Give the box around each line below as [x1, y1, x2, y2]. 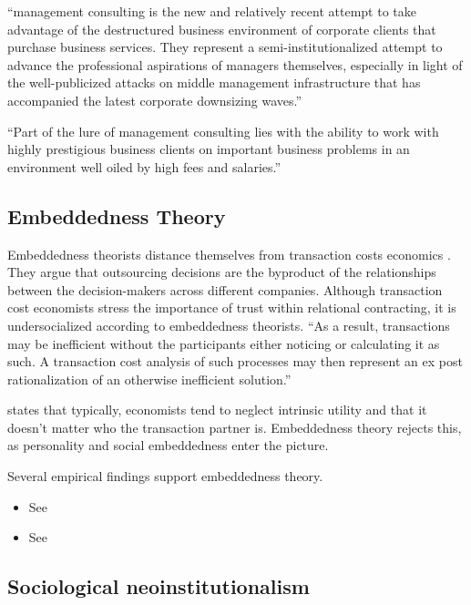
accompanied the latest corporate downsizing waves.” [7, 90, 302, 109]
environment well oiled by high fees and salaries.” [7, 157, 282, 176]
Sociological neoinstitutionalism [7, 572, 310, 600]
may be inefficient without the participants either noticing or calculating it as [7, 333, 440, 353]
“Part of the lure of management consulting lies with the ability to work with [7, 121, 439, 140]
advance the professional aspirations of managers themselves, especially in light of [7, 55, 463, 74]
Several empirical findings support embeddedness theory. [7, 467, 323, 486]
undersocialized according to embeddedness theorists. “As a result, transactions [7, 315, 450, 334]
